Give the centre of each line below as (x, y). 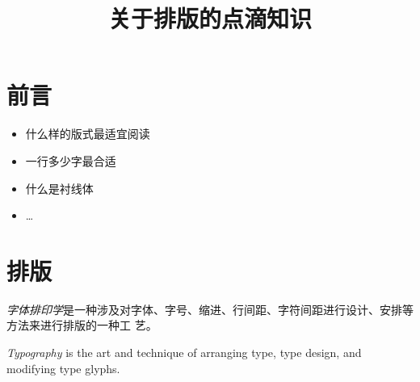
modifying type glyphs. (63, 368)
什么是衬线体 (59, 188)
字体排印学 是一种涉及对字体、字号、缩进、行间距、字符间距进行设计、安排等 (210, 309)
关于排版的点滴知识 (210, 18)
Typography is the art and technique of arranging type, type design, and (184, 352)
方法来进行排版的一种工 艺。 (82, 325)
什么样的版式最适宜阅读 (88, 134)
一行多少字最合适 (71, 160)
